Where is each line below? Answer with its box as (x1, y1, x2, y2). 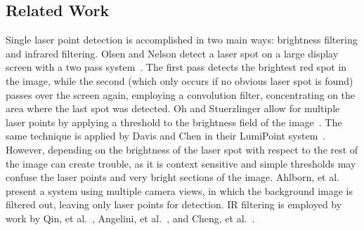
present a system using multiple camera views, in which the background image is (6, 183, 353, 198)
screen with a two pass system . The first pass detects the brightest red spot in (6, 60, 347, 74)
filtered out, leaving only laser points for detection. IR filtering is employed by (6, 197, 342, 212)
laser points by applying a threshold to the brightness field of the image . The (6, 114, 342, 129)
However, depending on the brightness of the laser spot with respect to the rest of (6, 142, 358, 156)
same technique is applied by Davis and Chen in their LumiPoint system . (6, 128, 326, 143)
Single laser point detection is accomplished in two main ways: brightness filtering (6, 32, 358, 47)
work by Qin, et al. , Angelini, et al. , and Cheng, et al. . (6, 210, 255, 225)
